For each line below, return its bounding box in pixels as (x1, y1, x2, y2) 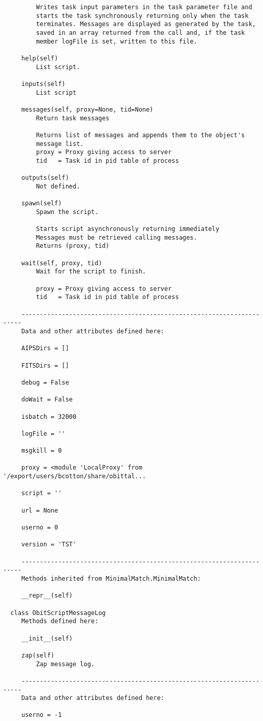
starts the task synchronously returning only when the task (36, 12, 249, 19)
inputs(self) (21, 80, 65, 88)
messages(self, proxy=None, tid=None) (21, 105, 154, 113)
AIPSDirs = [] (21, 345, 69, 352)
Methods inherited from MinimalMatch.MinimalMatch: (21, 575, 201, 582)
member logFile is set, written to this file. (36, 37, 198, 45)
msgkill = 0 (21, 447, 62, 455)
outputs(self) (21, 174, 69, 182)
